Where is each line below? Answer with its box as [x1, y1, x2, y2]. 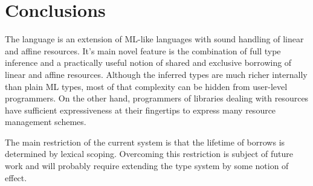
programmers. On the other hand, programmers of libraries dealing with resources [5, 92, 309, 104]
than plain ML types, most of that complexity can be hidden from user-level [5, 80, 288, 92]
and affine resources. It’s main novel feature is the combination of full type [5, 44, 281, 57]
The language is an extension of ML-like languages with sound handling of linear [5, 33, 304, 45]
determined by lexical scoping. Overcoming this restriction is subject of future [5, 147, 293, 160]
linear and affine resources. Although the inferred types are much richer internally [5, 68, 308, 80]
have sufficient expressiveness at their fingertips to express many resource [5, 103, 276, 116]
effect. [5, 171, 27, 184]
